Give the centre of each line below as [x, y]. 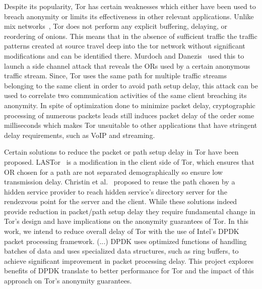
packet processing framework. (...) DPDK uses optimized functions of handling [125, 241]
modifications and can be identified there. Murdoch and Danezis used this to [124, 55]
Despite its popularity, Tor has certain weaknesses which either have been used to [130, 6]
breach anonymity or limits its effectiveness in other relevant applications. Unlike [129, 16]
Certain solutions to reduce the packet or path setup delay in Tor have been [121, 152]
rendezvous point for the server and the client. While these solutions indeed [121, 201]
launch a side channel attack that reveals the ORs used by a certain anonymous [127, 65]
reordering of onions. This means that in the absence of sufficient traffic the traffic [131, 36]
